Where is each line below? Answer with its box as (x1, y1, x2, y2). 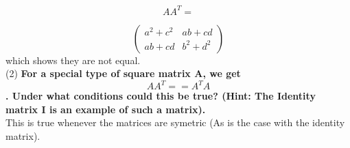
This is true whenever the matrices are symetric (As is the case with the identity (5, 115, 345, 130)
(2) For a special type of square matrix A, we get (5, 66, 241, 80)
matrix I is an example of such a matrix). (5, 102, 206, 116)
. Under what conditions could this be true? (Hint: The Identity (5, 89, 316, 103)
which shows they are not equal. (5, 53, 141, 67)
